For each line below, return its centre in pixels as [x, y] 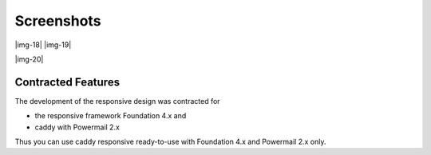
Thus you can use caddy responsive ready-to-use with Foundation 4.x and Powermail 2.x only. [170, 142]
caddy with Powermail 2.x [77, 127]
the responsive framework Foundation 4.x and [111, 116]
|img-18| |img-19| [43, 45]
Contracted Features [67, 82]
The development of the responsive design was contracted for [117, 101]
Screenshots [58, 21]
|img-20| [29, 59]
